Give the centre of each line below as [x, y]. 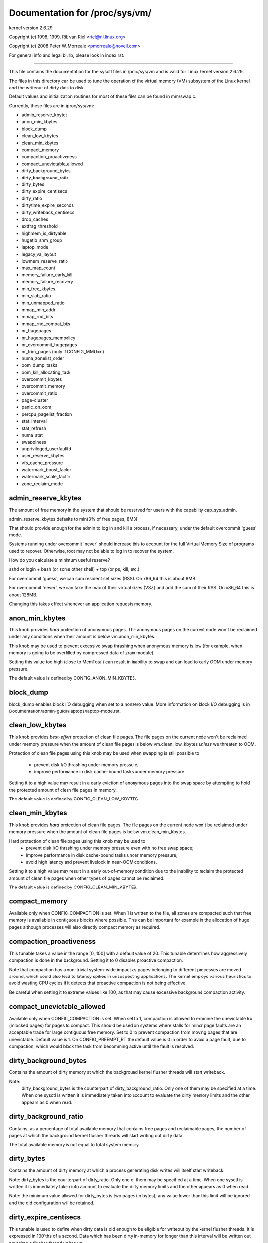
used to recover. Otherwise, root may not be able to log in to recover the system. [92, 551]
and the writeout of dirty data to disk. [47, 88]
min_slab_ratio [36, 296]
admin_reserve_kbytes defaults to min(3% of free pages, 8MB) [73, 519]
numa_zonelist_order [43, 358]
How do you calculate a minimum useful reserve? [60, 560]
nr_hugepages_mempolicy [49, 338]
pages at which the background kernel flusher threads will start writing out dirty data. [96, 1135]
